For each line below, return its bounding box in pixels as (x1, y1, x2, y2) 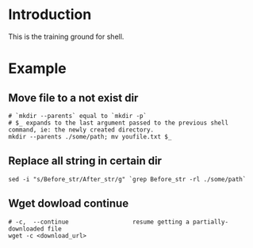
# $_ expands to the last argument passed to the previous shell (8, 119, 228, 127)
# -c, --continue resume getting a (8, 218, 190, 226)
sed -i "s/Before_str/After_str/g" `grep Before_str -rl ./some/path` (8, 175, 247, 183)
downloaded (8, 224, 44, 233)
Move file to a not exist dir (8, 91, 139, 105)
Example (8, 59, 67, 78)
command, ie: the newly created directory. (8, 125, 155, 134)
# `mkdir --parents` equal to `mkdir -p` (8, 112, 148, 120)
